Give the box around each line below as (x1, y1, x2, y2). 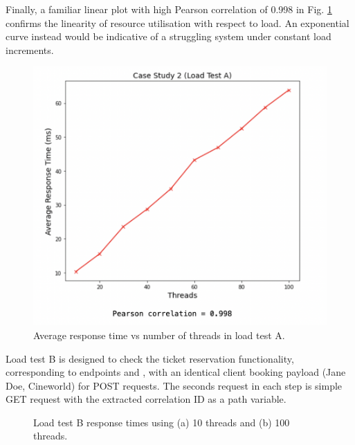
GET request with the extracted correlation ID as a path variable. (6, 392, 286, 406)
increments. (6, 42, 54, 57)
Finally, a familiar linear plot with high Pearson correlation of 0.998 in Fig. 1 (6, 2, 332, 16)
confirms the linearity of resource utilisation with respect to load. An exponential (6, 15, 349, 30)
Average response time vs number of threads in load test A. (33, 327, 285, 342)
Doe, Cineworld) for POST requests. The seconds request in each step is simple (6, 378, 343, 392)
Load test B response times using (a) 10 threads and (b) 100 (33, 415, 290, 429)
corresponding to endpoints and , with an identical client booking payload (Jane (6, 365, 346, 379)
